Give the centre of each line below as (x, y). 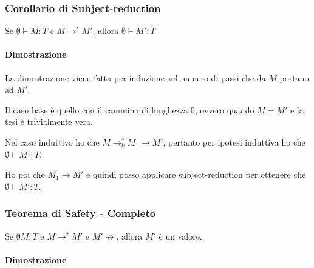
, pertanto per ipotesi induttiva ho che (234, 142)
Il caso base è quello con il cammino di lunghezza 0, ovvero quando (130, 109)
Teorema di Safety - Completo (80, 213)
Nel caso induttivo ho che (52, 142)
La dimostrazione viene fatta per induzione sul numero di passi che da (135, 77)
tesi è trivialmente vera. (49, 122)
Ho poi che (25, 174)
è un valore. (180, 236)
